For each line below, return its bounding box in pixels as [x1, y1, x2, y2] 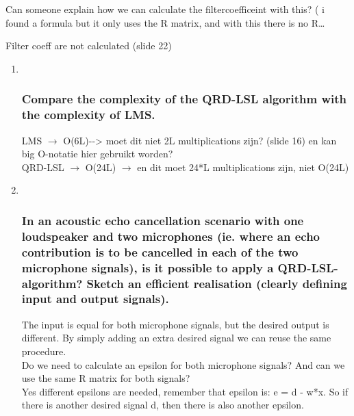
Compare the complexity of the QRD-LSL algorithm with [21, 90, 347, 107]
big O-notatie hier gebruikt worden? [21, 146, 173, 161]
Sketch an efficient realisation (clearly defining [86, 274, 347, 291]
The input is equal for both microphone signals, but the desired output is [21, 317, 329, 331]
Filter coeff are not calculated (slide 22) [5, 38, 172, 53]
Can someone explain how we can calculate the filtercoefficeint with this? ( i [5, 2, 325, 16]
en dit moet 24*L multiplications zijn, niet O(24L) [137, 159, 349, 174]
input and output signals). [21, 290, 169, 307]
